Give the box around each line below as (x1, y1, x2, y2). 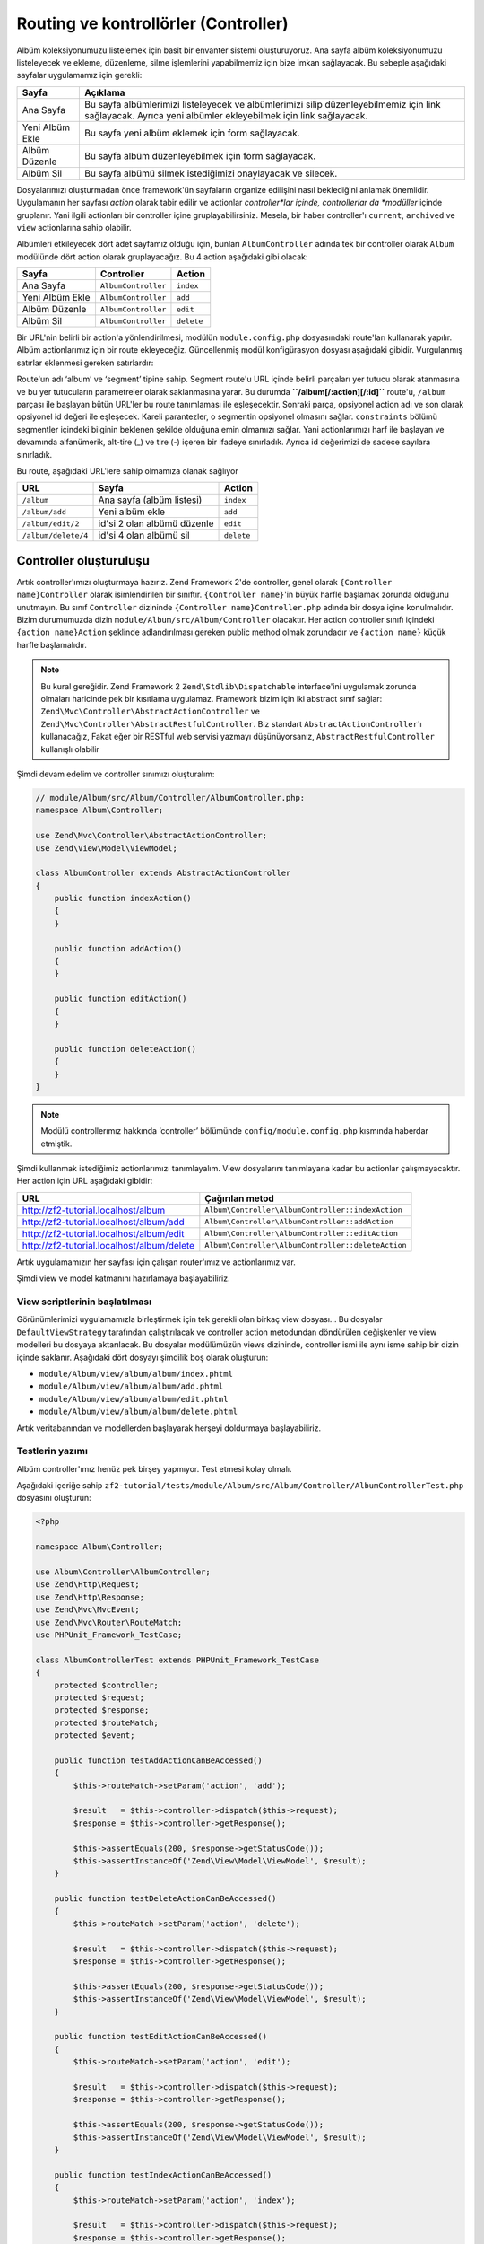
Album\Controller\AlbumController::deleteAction (204, 1240, 407, 1250)
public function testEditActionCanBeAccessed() (54, 2031, 268, 2042)
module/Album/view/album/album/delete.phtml (39, 1407, 238, 1417)
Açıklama (83, 86, 125, 99)
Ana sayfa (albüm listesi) (98, 494, 203, 506)
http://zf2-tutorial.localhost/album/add (22, 1215, 185, 1228)
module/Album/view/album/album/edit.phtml (39, 1394, 229, 1404)
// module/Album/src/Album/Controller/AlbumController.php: (35, 793, 306, 802)
